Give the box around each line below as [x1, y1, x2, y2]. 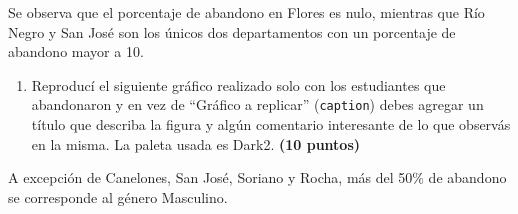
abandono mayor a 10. [8, 41, 144, 62]
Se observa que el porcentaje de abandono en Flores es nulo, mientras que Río [8, 2, 485, 22]
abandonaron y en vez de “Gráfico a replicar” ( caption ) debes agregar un [31, 94, 484, 115]
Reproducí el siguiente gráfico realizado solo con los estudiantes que [31, 74, 446, 95]
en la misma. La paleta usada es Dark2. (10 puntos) [31, 133, 361, 154]
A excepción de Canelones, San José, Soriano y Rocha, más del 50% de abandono [8, 167, 507, 188]
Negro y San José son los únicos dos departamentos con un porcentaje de [8, 21, 456, 42]
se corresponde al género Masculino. [8, 186, 228, 207]
